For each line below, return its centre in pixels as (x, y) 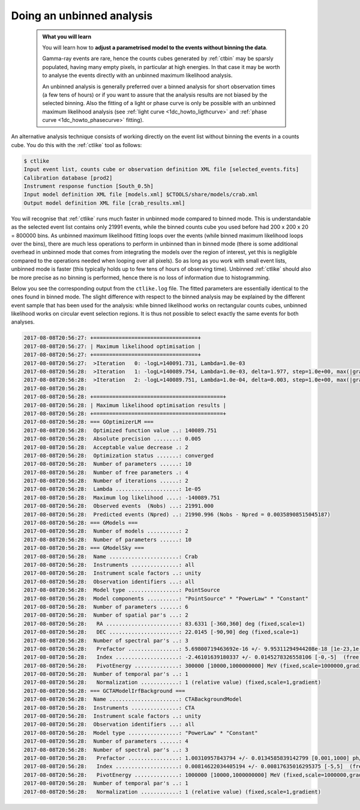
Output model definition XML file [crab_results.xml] (104, 203)
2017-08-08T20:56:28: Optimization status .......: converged (119, 455)
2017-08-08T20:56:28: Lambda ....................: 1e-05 (112, 489)
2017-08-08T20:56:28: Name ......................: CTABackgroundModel (133, 699)
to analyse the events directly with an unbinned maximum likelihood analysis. (137, 76)
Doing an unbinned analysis (82, 16)
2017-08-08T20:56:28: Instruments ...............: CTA (109, 708)
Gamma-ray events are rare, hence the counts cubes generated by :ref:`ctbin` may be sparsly (158, 59)
